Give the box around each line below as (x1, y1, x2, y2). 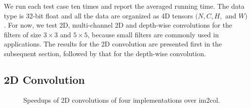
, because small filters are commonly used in (87, 29, 219, 39)
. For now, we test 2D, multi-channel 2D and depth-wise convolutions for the (4, 20, 232, 30)
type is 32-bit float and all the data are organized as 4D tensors (4, 10, 193, 20)
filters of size (4, 29, 41, 39)
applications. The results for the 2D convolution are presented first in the (4, 39, 222, 49)
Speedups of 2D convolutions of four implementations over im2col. (23, 94, 220, 105)
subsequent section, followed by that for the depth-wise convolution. (4, 48, 206, 58)
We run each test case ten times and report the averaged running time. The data (4, 1, 245, 11)
